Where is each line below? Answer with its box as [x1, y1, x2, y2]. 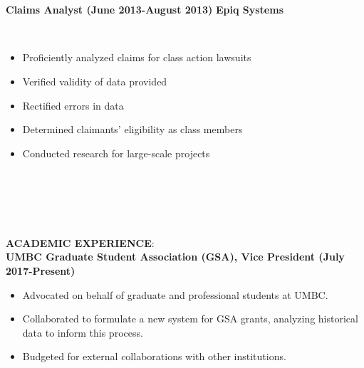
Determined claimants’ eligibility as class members [22, 122, 243, 137]
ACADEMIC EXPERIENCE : [6, 235, 155, 250]
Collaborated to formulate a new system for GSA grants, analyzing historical [22, 311, 358, 326]
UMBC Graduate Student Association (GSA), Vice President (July [6, 249, 345, 264]
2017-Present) [6, 263, 76, 278]
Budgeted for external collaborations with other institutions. [22, 349, 286, 364]
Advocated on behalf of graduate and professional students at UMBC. [22, 287, 328, 302]
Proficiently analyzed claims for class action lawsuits [22, 50, 251, 65]
